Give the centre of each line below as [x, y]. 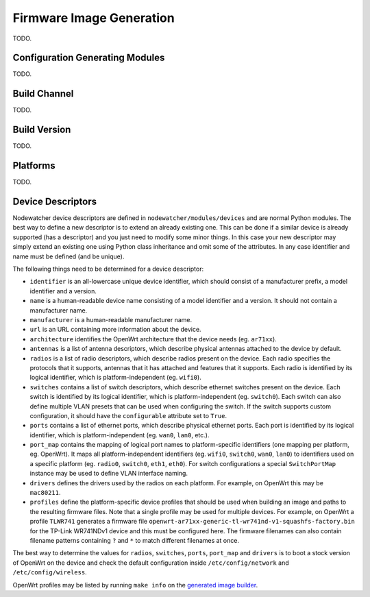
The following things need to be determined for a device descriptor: [108, 269]
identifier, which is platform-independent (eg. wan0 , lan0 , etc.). [120, 435]
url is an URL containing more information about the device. [115, 330]
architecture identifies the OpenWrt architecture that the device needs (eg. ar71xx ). [153, 339]
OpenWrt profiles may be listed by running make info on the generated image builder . [135, 585]
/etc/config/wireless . [50, 572]
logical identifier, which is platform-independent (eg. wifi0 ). [115, 378]
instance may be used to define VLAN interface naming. [109, 474]
